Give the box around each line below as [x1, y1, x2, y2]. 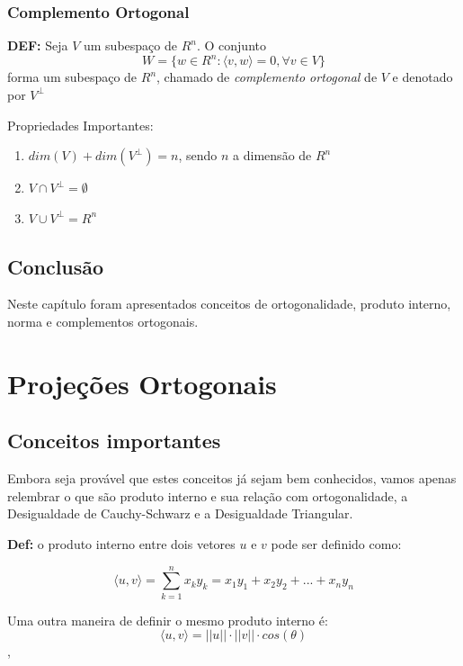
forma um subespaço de [7, 67, 138, 86]
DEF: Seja [7, 36, 68, 55]
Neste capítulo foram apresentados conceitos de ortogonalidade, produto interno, [7, 294, 451, 313]
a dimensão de [233, 146, 312, 165]
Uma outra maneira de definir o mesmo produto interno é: [7, 610, 328, 629]
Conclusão [7, 252, 104, 280]
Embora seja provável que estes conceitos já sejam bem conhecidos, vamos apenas [7, 469, 457, 488]
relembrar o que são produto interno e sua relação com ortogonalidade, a [7, 486, 408, 505]
